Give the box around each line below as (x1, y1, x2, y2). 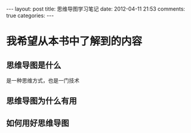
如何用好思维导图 (6, 118, 69, 128)
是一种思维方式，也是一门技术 (6, 77, 79, 84)
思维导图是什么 (6, 60, 61, 70)
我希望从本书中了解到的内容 (6, 34, 143, 48)
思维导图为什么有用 (6, 96, 77, 106)
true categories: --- (6, 12, 54, 19)
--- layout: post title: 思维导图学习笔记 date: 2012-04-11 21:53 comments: (6, 5, 186, 12)
